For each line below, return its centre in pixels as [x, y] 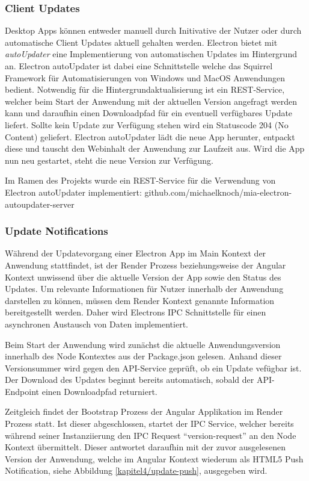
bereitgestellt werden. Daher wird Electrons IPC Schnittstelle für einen [136, 312]
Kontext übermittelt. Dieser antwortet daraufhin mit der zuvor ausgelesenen [145, 447]
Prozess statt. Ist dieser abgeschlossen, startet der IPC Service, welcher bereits [149, 424]
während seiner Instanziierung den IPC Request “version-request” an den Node [151, 435]
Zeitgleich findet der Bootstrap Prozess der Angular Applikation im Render [144, 411]
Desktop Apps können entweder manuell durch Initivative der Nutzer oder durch [153, 30]
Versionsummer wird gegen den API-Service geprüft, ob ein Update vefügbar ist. [153, 368]
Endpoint [22, 391]
